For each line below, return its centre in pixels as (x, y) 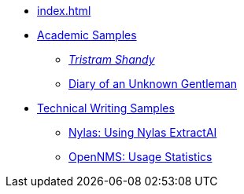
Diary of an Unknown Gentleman (153, 84)
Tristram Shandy (112, 59)
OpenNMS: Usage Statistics (140, 157)
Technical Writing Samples (106, 108)
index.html (64, 11)
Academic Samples (87, 35)
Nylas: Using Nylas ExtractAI (143, 132)
